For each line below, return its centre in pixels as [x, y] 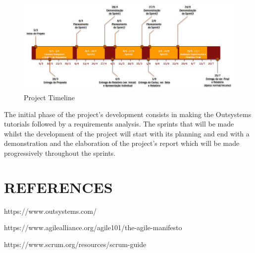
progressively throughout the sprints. [60, 153]
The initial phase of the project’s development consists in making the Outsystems [128, 114]
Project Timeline [49, 97]
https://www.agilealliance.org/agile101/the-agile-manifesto [93, 227]
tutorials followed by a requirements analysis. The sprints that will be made [119, 124]
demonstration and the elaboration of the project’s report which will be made [122, 143]
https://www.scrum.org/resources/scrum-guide [75, 244]
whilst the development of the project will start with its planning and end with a [127, 133]
